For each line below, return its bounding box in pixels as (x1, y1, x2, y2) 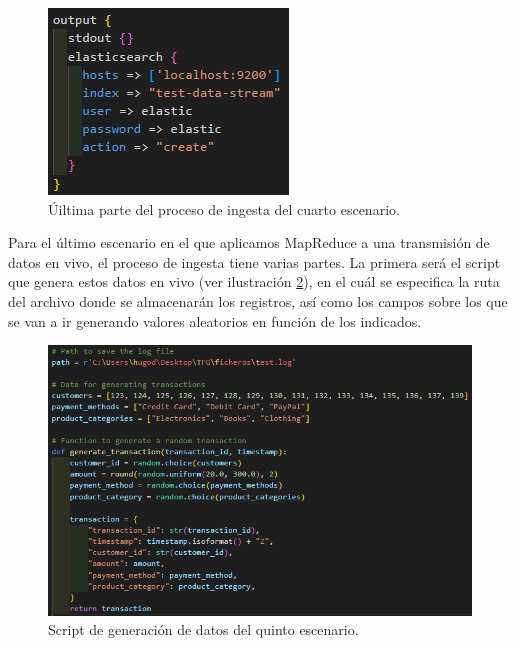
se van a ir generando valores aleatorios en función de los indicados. (8, 310, 422, 331)
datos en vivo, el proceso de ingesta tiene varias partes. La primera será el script (8, 251, 501, 272)
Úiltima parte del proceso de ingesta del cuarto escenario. (48, 198, 400, 219)
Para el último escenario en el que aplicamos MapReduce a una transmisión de (8, 232, 490, 253)
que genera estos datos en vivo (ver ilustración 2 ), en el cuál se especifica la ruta (8, 271, 500, 292)
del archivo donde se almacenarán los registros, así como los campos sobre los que (8, 290, 508, 311)
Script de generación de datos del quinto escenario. (48, 619, 359, 640)
